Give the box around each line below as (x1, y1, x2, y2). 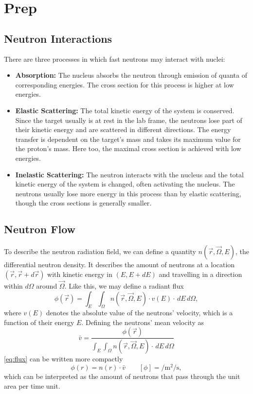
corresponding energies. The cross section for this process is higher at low (15, 79, 234, 89)
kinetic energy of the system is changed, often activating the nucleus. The (15, 179, 235, 189)
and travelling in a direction (159, 269, 242, 279)
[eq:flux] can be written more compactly (4, 354, 123, 364)
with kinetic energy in (47, 269, 112, 279)
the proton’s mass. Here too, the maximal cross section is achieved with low (15, 143, 241, 154)
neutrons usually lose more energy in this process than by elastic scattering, (15, 188, 241, 198)
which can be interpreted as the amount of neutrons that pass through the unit (4, 371, 240, 381)
